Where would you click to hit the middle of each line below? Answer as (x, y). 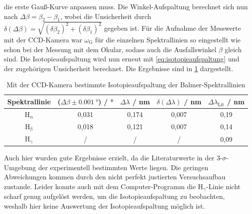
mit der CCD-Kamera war (43, 39)
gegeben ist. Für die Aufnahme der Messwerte (173, 28)
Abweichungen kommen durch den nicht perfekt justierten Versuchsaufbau (115, 177)
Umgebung (20, 167)
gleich (233, 49)
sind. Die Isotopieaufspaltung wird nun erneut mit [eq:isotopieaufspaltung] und (122, 59)
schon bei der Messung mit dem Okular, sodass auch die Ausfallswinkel (110, 49)
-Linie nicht (223, 186)
